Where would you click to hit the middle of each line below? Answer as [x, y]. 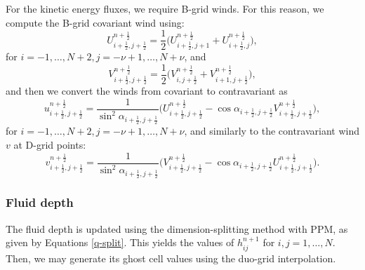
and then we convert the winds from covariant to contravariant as [147, 91]
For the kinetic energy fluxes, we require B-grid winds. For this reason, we [165, 8]
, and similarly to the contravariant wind [272, 131]
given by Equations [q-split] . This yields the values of [120, 242]
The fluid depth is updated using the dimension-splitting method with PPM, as [177, 228]
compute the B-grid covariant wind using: [95, 22]
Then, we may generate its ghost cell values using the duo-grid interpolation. [171, 258]
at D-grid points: [50, 145]
